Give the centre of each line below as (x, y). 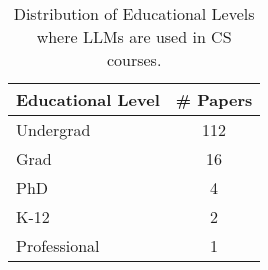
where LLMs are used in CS (134, 36)
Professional (58, 245)
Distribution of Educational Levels (134, 13)
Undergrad (53, 129)
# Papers (214, 99)
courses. (134, 59)
